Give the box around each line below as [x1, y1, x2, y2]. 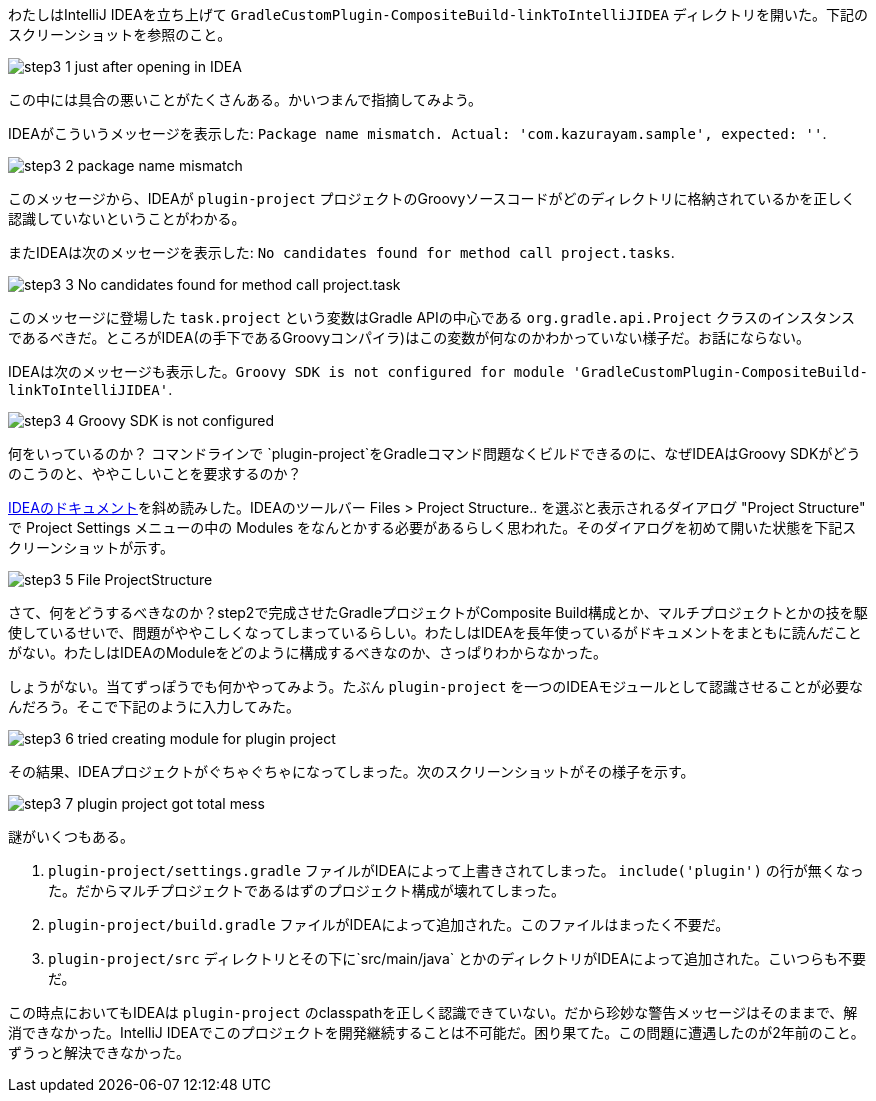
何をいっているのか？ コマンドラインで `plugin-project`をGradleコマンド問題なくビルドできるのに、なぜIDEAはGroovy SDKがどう [8, 445, 861, 462]
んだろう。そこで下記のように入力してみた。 [8, 698, 300, 715]
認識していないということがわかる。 [8, 210, 246, 227]
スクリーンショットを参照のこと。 [8, 26, 232, 43]
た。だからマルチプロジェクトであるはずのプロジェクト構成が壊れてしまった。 [48, 882, 565, 899]
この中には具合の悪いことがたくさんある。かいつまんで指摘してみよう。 [8, 91, 483, 108]
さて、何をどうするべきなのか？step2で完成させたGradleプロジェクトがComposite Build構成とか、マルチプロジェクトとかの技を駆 [8, 604, 868, 621]
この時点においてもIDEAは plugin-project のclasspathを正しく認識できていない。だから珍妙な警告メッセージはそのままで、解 [8, 1004, 858, 1021]
